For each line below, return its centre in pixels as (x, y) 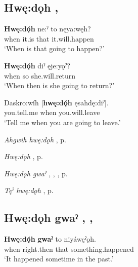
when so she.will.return (40, 75)
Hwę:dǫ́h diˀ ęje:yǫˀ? (37, 65)
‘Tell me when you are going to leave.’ (62, 122)
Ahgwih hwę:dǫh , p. (35, 139)
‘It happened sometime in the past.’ (59, 259)
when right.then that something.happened (69, 249)
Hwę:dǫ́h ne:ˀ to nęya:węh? (48, 29)
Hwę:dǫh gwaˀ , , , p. (36, 173)
